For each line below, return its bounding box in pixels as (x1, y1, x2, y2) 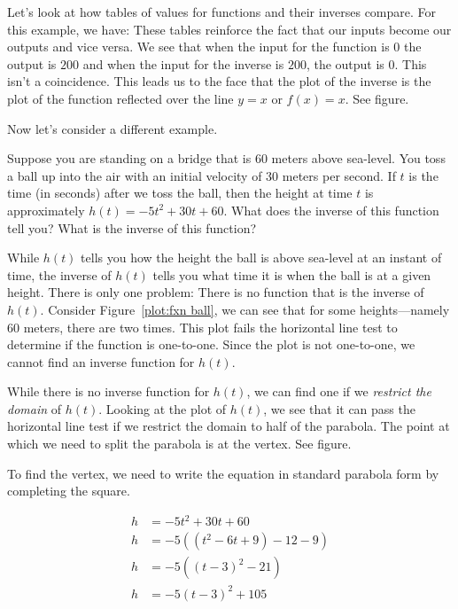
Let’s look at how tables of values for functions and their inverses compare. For (7, 3, 437, 20)
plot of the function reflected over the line (7, 89, 234, 107)
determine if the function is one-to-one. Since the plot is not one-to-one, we (7, 335, 415, 354)
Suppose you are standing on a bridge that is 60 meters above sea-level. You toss (7, 149, 446, 168)
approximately (7, 200, 85, 219)
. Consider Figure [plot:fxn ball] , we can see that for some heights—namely (40, 300, 450, 318)
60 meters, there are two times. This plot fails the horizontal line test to (7, 317, 398, 336)
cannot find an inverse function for (7, 352, 195, 371)
